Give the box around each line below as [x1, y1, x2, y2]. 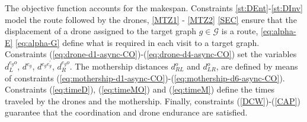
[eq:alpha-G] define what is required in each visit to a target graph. [15, 36, 260, 48]
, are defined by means [216, 60, 298, 72]
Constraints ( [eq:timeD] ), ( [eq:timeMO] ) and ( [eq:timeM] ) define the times [5, 83, 275, 95]
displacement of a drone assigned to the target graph [5, 25, 197, 37]
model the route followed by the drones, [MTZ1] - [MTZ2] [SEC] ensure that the [5, 13, 297, 25]
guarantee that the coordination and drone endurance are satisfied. [5, 106, 248, 118]
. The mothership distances [69, 60, 168, 72]
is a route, [221, 25, 258, 37]
